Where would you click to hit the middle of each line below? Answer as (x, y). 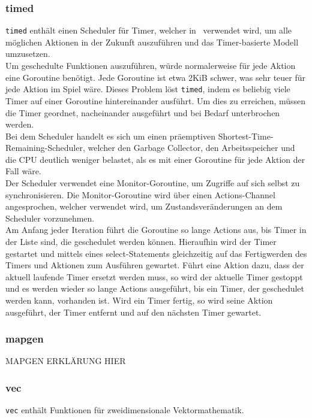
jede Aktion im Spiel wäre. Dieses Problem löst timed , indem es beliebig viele (148, 89)
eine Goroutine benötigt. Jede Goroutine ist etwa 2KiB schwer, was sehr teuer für (156, 77)
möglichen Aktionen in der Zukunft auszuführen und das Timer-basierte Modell (152, 42)
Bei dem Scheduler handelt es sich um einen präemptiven (111, 136)
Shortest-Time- (246, 136)
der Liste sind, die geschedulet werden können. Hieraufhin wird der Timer (141, 242)
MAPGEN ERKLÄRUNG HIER (66, 361)
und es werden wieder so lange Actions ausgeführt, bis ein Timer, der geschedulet (155, 288)
